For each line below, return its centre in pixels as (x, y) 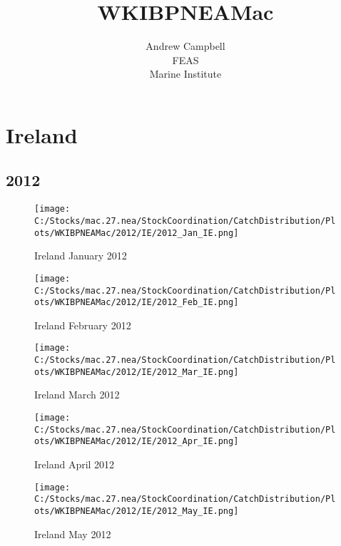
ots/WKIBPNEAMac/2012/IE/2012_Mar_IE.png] (137, 372)
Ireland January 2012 (81, 256)
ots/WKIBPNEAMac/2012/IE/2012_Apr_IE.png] (137, 442)
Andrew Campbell (185, 46)
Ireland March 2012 (77, 395)
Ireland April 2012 (75, 464)
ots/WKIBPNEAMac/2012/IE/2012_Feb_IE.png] (137, 303)
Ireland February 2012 (83, 325)
